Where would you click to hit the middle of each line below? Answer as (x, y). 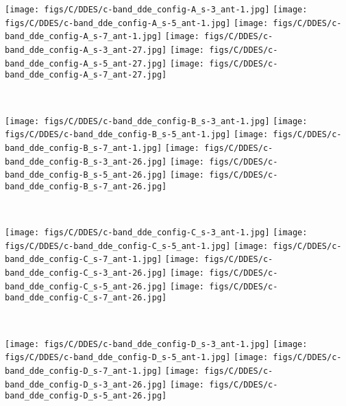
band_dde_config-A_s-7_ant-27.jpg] (86, 75)
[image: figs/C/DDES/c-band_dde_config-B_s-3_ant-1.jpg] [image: (156, 121)
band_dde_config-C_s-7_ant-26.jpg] (86, 298)
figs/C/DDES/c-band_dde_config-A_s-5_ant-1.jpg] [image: (137, 23)
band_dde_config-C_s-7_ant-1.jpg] (84, 260)
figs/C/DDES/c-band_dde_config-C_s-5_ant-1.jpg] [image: (137, 246)
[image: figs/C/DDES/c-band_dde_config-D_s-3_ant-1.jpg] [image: (156, 344)
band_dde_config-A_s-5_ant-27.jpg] (86, 63)
